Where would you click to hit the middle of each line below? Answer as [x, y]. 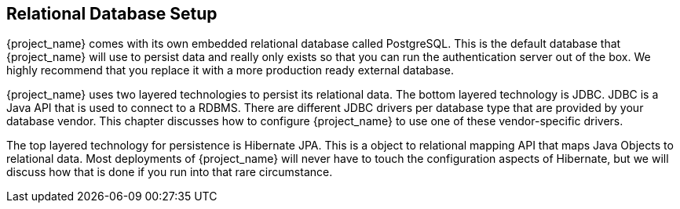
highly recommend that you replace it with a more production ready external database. [230, 70]
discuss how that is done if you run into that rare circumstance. [170, 172]
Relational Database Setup [112, 14]
